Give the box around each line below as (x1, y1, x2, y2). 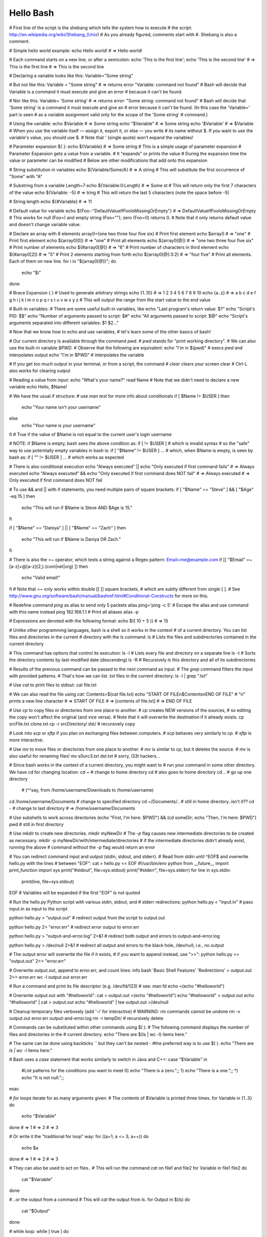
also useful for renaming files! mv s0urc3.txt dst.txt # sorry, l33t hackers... (9, 753, 161, 759)
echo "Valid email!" (21, 574, 61, 581)
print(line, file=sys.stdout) (21, 878, 74, 884)
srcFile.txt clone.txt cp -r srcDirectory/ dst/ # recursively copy (9, 721, 135, 727)
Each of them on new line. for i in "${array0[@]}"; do (9, 258, 116, 264)
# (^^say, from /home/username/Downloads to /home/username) (21, 787, 154, 793)
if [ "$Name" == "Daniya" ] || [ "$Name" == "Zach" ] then (9, 525, 126, 531)
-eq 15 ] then (9, 493, 36, 499)
